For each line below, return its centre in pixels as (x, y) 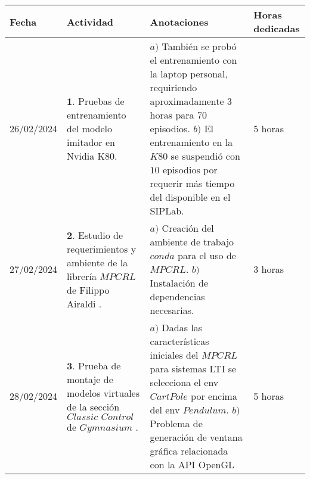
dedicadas (277, 28)
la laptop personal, (189, 74)
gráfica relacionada (189, 451)
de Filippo (88, 290)
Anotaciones (179, 21)
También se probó (199, 46)
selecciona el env (184, 382)
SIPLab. (167, 211)
